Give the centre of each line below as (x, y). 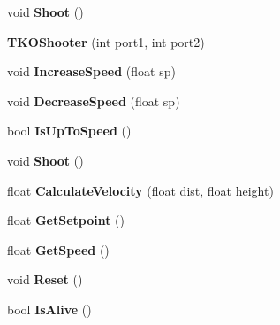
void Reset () (45, 279)
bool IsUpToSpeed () (69, 131)
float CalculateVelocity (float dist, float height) (140, 190)
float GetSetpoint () (66, 220)
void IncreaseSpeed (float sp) (91, 71)
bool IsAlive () (49, 309)
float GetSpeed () (58, 249)
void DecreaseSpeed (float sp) (94, 101)
